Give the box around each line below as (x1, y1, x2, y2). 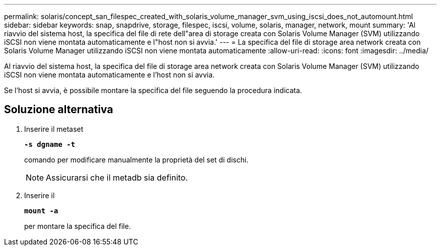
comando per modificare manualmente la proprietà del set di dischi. (24, 155, 249, 164)
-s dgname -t (24, 140, 76, 148)
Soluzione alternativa (4, 103, 113, 116)
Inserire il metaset (24, 124, 84, 133)
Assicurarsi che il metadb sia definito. (46, 172, 188, 183)
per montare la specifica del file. (24, 221, 131, 230)
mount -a (24, 206, 58, 215)
